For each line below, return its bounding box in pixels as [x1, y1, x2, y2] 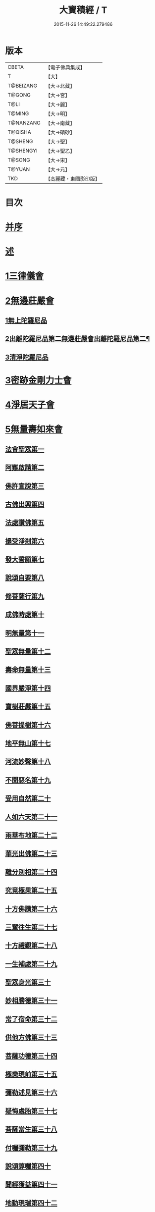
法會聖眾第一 [5, 445, 45, 453]
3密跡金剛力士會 [5, 374, 72, 386]
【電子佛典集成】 [45, 64, 86, 71]
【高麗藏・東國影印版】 [45, 175, 101, 182]
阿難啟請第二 [5, 464, 45, 472]
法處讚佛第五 [5, 519, 45, 527]
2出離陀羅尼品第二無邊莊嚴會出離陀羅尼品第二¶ [5, 335, 150, 343]
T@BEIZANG [7, 82, 38, 89]
